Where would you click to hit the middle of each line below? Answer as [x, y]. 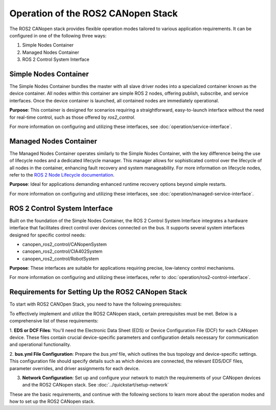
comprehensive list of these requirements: [54, 321]
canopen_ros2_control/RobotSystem [61, 258]
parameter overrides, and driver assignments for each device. [75, 368]
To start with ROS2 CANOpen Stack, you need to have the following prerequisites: [96, 304]
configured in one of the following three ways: [58, 35]
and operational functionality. [40, 344]
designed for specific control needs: [48, 235]
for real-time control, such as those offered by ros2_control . [72, 117]
